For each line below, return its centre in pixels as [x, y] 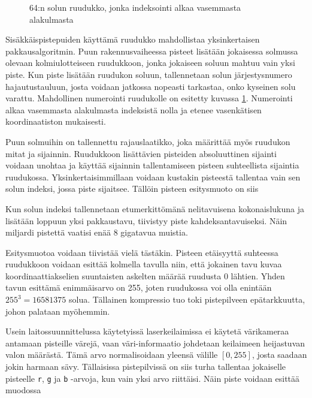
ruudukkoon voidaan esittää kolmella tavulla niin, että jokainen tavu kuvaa [144, 264]
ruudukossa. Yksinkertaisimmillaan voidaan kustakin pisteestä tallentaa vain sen [153, 177]
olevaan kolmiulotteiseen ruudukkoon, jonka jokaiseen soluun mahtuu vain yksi [150, 63]
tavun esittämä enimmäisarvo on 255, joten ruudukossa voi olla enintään [139, 287]
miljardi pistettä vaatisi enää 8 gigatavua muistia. [97, 232]
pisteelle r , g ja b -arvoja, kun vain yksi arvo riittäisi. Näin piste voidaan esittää [153, 378]
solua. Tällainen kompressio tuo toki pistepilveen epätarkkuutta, [187, 299]
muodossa [23, 390]
